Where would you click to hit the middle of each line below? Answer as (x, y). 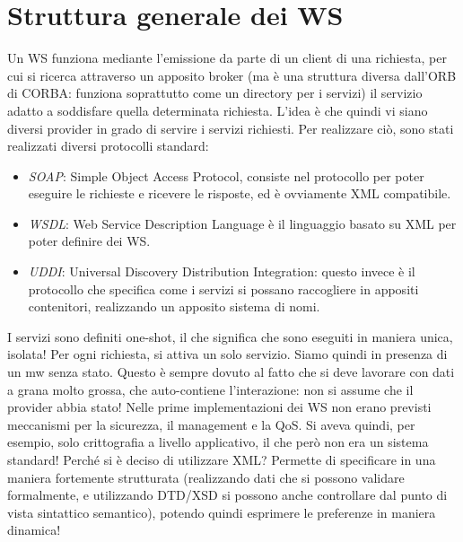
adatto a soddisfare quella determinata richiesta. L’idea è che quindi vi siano (218, 110)
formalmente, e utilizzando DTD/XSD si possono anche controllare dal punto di (227, 495)
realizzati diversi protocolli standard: (108, 146)
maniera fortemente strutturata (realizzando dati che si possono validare (206, 477)
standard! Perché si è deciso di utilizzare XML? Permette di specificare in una (222, 459)
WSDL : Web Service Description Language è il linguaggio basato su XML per (242, 223)
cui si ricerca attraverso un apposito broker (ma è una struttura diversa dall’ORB (232, 75)
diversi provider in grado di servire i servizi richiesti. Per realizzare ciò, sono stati (231, 128)
